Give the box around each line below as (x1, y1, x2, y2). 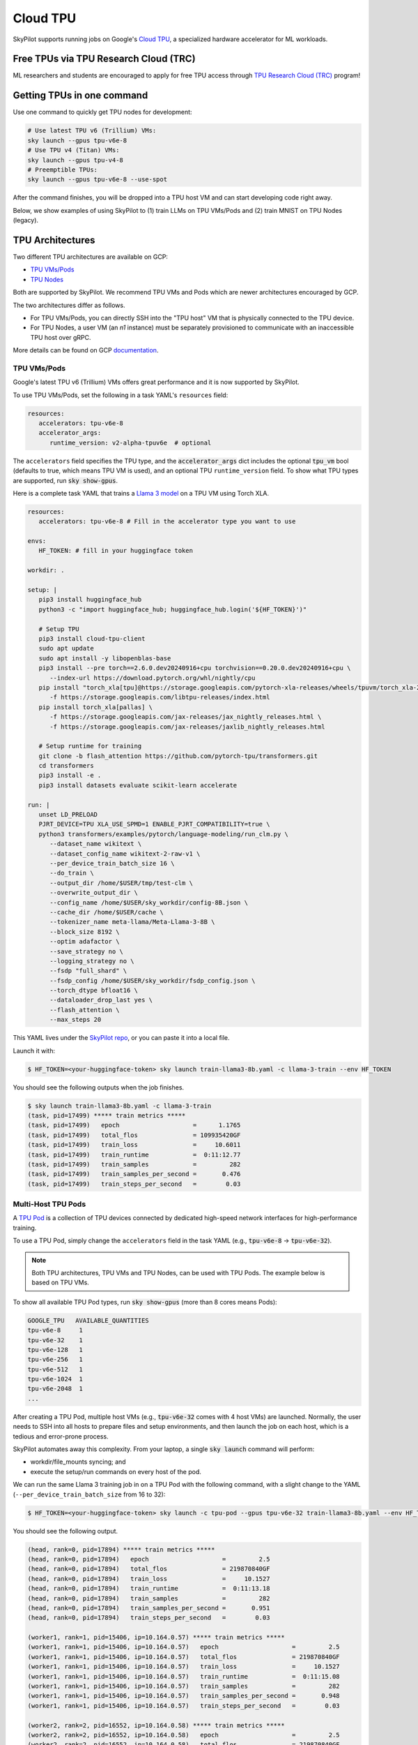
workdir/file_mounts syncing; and (30, 1457, 126, 1466)
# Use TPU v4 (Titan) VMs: (27, 147, 120, 154)
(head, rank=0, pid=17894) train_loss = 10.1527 (27, 1575, 270, 1582)
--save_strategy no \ (49, 947, 123, 956)
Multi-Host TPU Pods (13, 1199, 86, 1209)
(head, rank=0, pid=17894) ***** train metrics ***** (27, 1545, 215, 1553)
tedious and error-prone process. (13, 1432, 109, 1441)
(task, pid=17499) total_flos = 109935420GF (27, 1131, 241, 1139)
